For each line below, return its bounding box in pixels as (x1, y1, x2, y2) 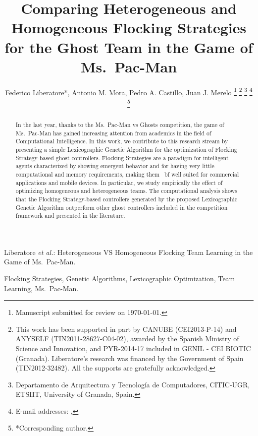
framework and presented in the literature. (15, 211, 125, 220)
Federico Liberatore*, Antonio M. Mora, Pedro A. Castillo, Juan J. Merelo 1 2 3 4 (5, 85, 253, 97)
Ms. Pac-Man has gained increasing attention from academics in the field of (15, 128, 211, 137)
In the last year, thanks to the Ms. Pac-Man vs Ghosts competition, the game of (15, 120, 224, 128)
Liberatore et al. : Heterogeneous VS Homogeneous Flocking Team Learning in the (4, 247, 253, 257)
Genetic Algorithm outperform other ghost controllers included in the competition (15, 203, 228, 211)
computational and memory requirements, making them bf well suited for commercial (15, 170, 239, 178)
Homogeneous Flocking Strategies (11, 17, 247, 38)
